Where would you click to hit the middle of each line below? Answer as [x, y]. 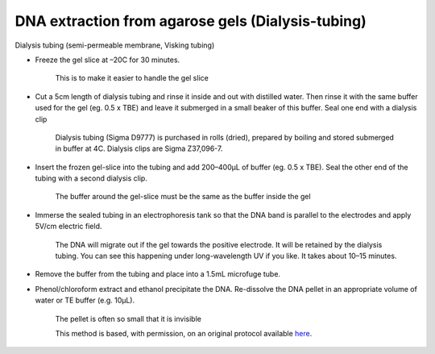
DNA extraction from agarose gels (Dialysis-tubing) [191, 21]
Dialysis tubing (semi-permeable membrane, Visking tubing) [115, 45]
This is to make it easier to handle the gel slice [132, 78]
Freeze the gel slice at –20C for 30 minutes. [108, 60]
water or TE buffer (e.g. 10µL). [85, 300]
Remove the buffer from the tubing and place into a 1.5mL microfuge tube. [158, 274]
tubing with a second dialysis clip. [91, 178]
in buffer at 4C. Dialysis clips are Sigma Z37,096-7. [139, 148]
